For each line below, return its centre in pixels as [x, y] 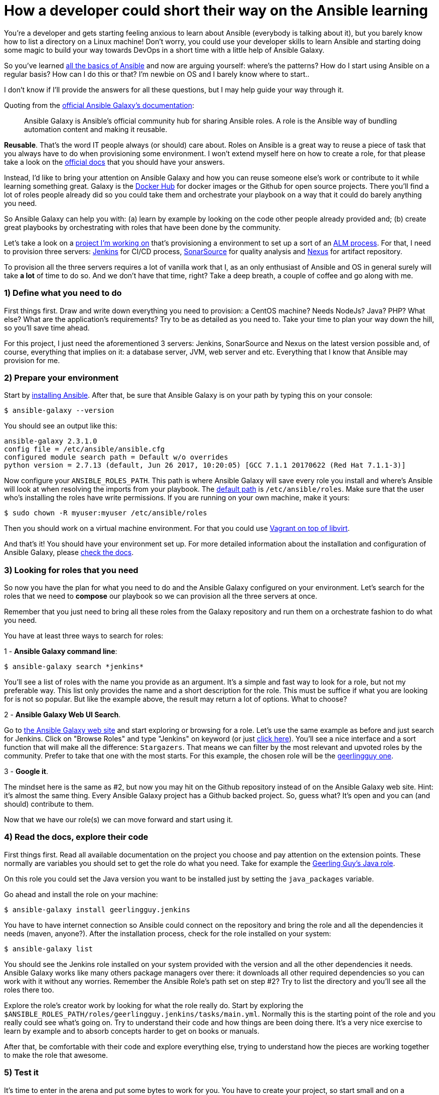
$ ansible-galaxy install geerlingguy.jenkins [97, 909]
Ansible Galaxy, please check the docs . [69, 553]
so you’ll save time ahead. [47, 327]
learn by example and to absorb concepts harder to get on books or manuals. [132, 1031]
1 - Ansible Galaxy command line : [61, 651]
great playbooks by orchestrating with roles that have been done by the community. [142, 227]
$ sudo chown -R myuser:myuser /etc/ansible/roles [106, 513]
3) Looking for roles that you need [71, 570]
